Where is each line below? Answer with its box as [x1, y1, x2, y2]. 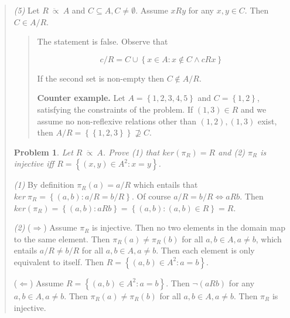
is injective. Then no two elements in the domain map [92, 221, 285, 234]
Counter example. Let [37, 92, 125, 104]
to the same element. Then [13, 232, 110, 245]
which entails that [133, 178, 198, 191]
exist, [257, 114, 277, 127]
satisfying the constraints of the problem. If [37, 103, 193, 115]
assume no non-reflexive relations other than [37, 114, 196, 127]
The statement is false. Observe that [37, 35, 168, 48]
